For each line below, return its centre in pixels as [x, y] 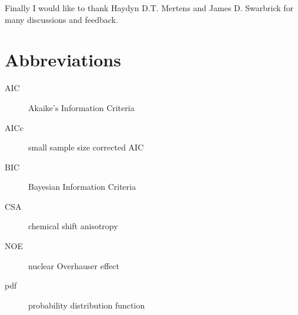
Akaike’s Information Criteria [81, 107]
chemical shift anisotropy [73, 226]
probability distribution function [87, 305]
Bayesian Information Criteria [82, 187]
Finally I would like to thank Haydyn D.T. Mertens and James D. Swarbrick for [149, 8]
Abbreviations [63, 60]
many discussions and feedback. [61, 19]
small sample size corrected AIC [86, 147]
